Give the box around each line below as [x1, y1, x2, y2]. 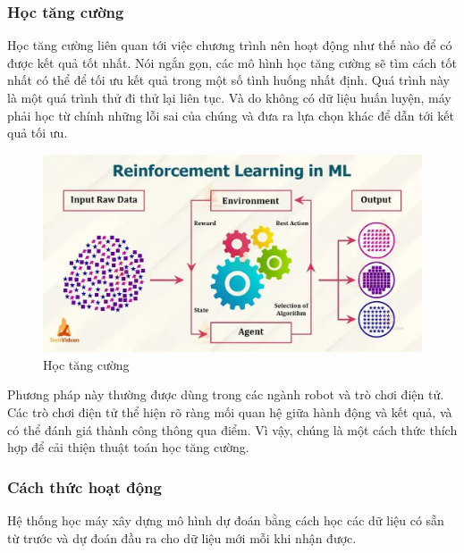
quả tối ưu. [7, 123, 68, 142]
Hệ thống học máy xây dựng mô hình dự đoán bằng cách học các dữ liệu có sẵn [7, 511, 444, 530]
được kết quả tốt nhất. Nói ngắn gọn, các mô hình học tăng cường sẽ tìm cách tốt [7, 53, 457, 71]
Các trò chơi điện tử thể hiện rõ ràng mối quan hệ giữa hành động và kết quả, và [7, 403, 452, 422]
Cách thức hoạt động [7, 475, 162, 498]
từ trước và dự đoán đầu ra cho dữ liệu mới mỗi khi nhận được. [7, 528, 357, 547]
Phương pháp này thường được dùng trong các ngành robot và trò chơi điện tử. [7, 385, 444, 404]
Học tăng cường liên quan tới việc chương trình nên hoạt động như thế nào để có [7, 36, 452, 54]
